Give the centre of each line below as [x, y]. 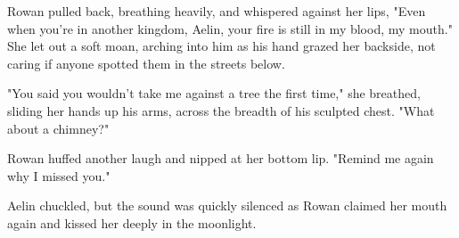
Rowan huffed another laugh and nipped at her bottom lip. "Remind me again [221, 158]
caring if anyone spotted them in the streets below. [146, 63]
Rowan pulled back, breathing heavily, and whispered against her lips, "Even [217, 11]
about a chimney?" [58, 128]
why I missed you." [59, 175]
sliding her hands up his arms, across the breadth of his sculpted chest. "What [221, 110]
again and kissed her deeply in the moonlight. [132, 222]
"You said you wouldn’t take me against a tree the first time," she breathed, [214, 93]
